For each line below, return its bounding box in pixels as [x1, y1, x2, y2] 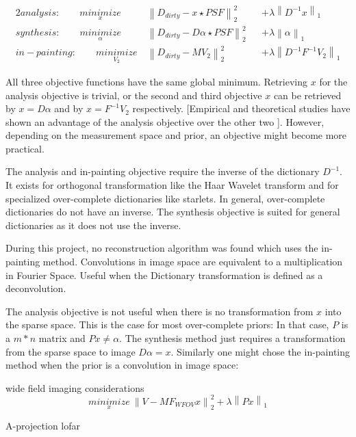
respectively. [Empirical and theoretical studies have [132, 101, 351, 116]
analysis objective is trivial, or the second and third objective [5, 88, 262, 102]
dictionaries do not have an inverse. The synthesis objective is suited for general [5, 204, 340, 219]
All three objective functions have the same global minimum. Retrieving [5, 74, 308, 88]
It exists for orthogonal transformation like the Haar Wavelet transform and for [5, 178, 339, 192]
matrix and [38, 331, 86, 345]
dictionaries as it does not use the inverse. [5, 217, 181, 232]
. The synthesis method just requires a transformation [119, 331, 346, 345]
